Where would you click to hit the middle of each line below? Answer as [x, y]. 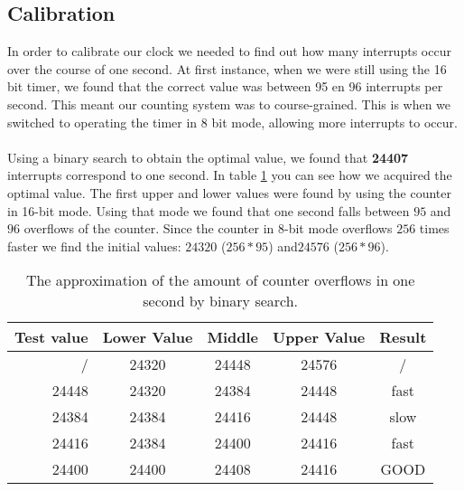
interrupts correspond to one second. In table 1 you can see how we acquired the [230, 175]
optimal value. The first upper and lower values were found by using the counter [229, 192]
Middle [232, 337]
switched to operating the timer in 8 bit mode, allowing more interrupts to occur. [232, 122]
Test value [51, 337]
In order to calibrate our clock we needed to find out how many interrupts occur [229, 51]
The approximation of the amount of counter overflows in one [220, 280]
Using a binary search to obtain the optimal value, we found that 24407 [208, 157]
